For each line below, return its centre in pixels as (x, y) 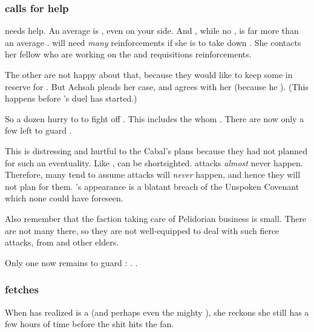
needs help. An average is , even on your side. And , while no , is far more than (152, 31)
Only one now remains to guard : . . (71, 262)
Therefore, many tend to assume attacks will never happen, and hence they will (153, 174)
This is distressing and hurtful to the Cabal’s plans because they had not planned (156, 150)
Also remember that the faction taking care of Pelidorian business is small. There (156, 218)
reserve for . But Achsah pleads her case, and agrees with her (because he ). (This (157, 86)
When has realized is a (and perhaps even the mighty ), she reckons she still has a (157, 312)
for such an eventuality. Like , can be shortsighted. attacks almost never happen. (154, 162)
